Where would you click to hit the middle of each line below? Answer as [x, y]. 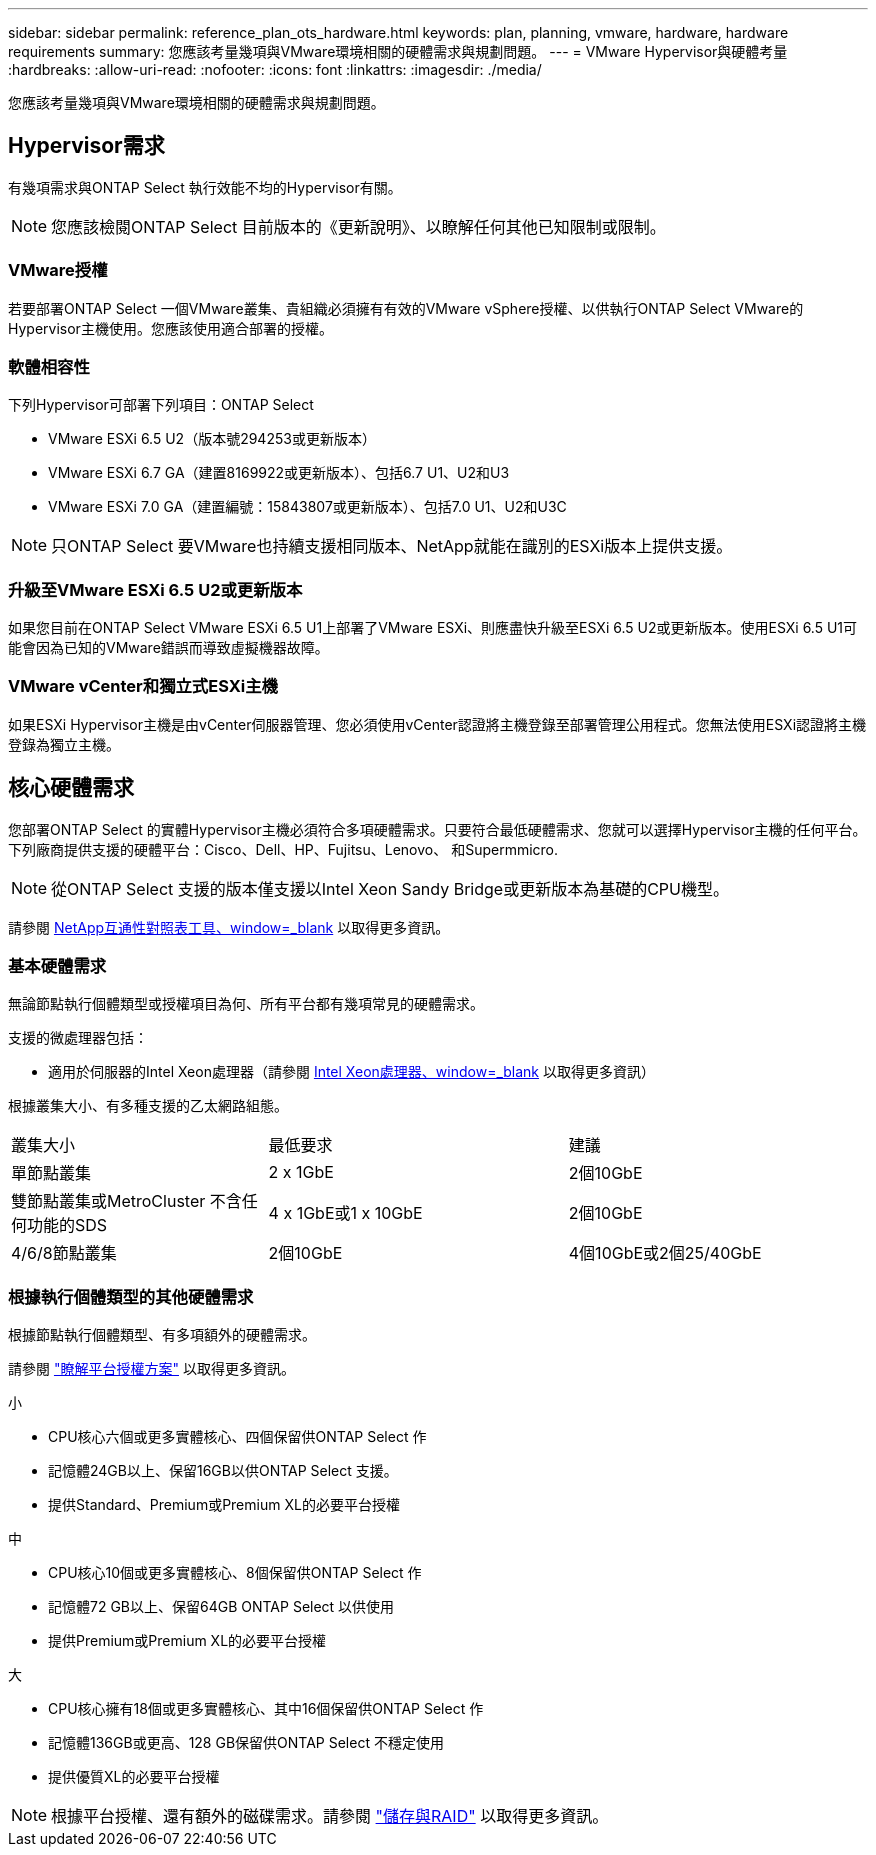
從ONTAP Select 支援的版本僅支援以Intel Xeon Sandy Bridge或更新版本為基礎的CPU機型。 [390, 888]
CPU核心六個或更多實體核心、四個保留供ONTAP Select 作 [237, 1437]
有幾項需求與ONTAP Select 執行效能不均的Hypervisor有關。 [205, 187]
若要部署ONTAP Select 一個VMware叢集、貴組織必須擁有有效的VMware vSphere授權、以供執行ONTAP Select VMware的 [406, 308]
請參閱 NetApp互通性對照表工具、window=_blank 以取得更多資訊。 [229, 927]
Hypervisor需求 [86, 146]
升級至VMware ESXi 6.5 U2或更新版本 [155, 589]
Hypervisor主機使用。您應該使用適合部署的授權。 [170, 328]
